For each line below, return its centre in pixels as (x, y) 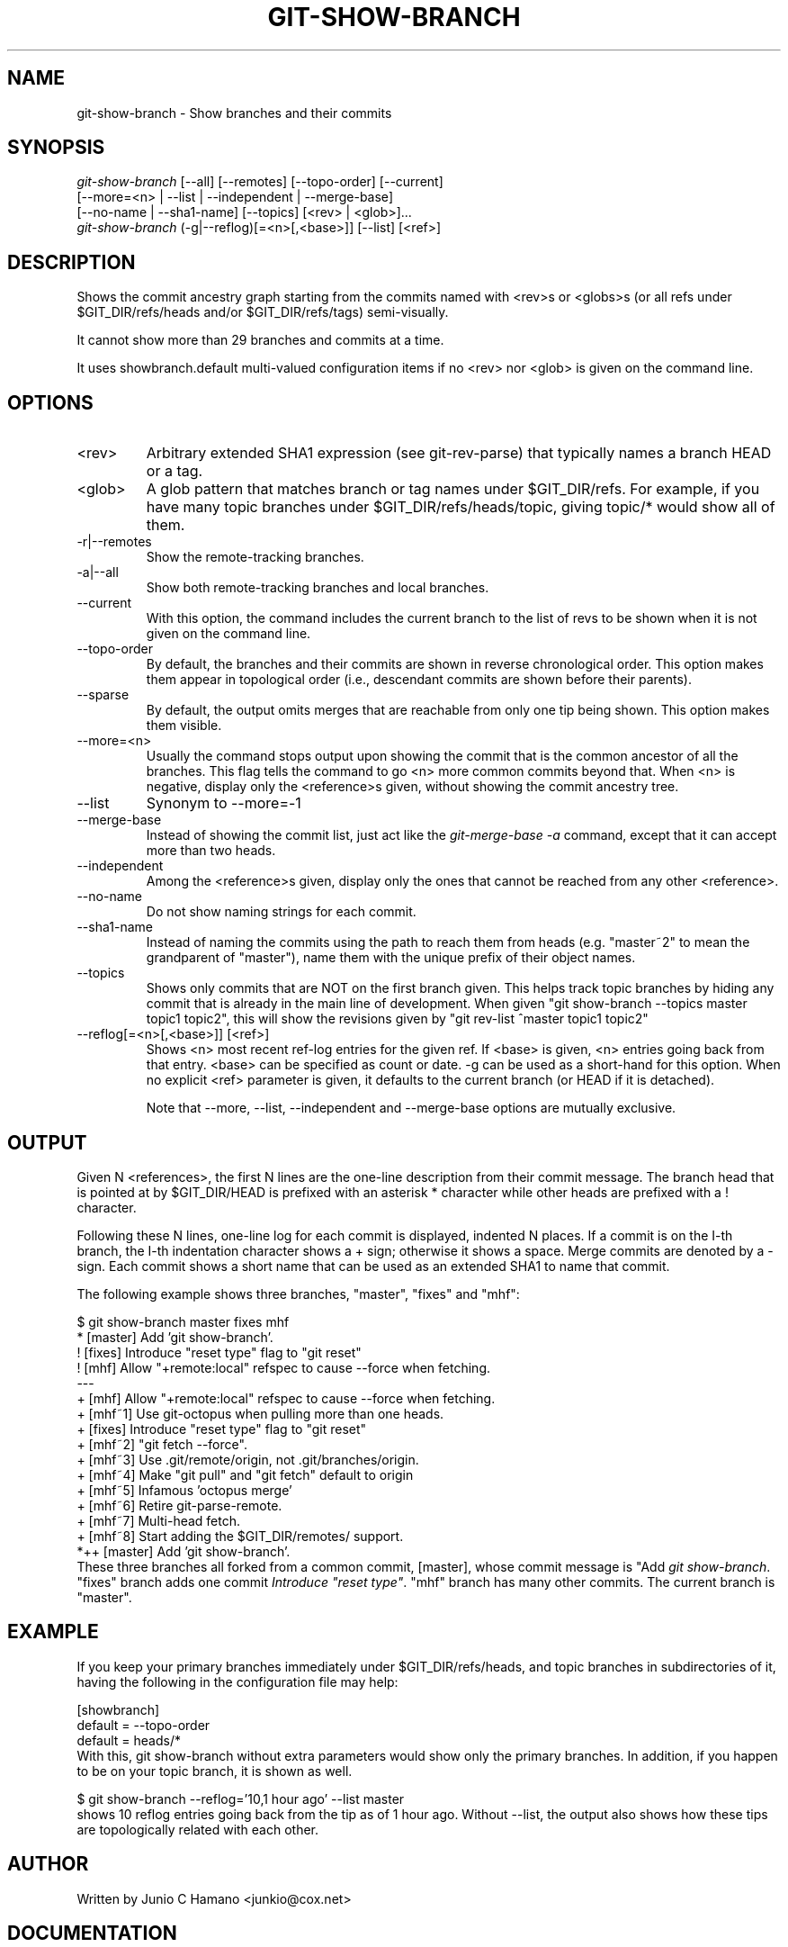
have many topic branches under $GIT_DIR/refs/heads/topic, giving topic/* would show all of (461, 507)
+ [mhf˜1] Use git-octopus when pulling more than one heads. (260, 1413)
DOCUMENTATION (92, 1933)
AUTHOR (48, 1864)
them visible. (184, 726)
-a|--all (98, 572)
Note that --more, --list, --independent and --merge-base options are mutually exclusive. (411, 1108)
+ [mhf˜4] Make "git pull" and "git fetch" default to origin (245, 1474)
